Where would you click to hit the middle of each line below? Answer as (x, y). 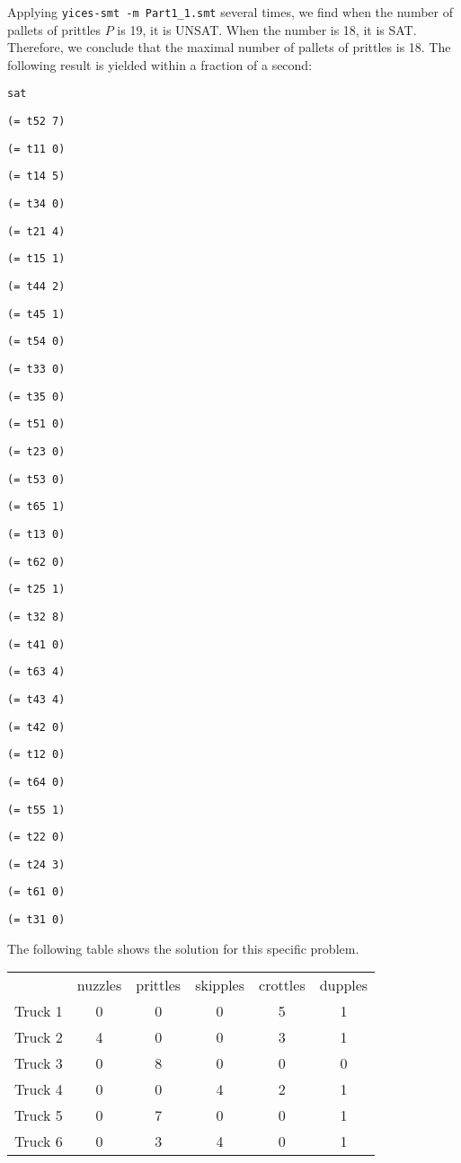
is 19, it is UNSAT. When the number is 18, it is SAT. (267, 29)
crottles (282, 985)
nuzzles (99, 985)
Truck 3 (39, 1063)
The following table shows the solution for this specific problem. (183, 948)
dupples (344, 985)
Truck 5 (39, 1115)
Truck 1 (39, 1011)
